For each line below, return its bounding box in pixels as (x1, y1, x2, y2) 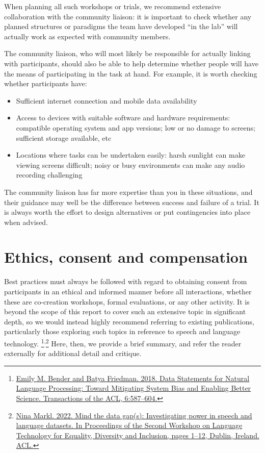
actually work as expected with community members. (4, 31, 171, 41)
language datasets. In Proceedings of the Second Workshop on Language (16, 420, 243, 431)
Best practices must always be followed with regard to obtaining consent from (4, 276, 247, 287)
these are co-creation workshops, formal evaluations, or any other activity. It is (4, 296, 250, 307)
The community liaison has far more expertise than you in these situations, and (4, 186, 253, 197)
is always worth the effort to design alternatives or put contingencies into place (4, 207, 251, 217)
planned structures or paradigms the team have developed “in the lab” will (4, 21, 238, 32)
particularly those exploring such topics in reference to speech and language (4, 326, 241, 337)
